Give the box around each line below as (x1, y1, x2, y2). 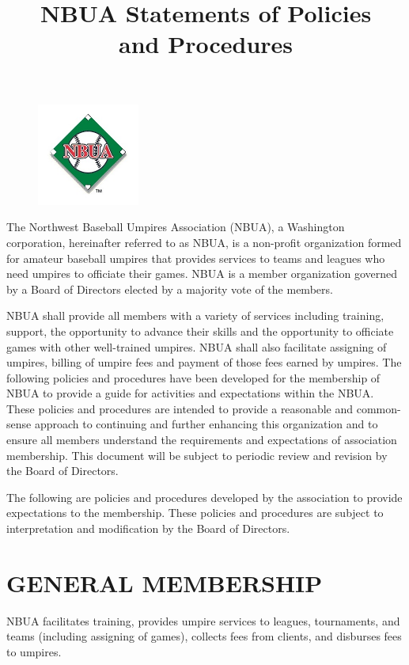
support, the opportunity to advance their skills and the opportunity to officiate (6, 322, 394, 339)
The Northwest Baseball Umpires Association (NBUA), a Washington (6, 218, 345, 235)
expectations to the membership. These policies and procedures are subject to (6, 504, 384, 521)
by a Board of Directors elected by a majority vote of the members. (6, 280, 333, 297)
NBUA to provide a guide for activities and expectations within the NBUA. (6, 385, 374, 401)
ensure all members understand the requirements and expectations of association (6, 431, 397, 448)
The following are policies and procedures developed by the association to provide (6, 488, 403, 505)
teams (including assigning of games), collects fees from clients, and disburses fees (6, 628, 402, 644)
